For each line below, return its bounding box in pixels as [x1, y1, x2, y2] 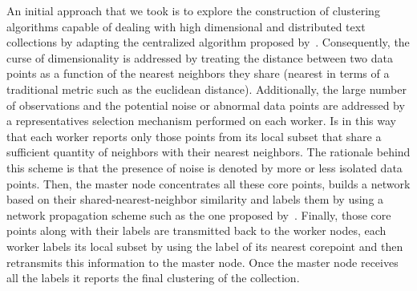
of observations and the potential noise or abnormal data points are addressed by [6, 96, 405, 113]
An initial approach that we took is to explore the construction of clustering [6, 2, 380, 18]
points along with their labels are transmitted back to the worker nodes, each [6, 222, 387, 239]
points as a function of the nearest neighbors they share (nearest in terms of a [6, 65, 390, 82]
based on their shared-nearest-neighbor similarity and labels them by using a [6, 191, 384, 208]
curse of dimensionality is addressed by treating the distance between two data [6, 49, 393, 66]
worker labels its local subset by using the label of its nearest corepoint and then [6, 237, 403, 254]
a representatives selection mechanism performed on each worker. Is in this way [6, 112, 396, 129]
